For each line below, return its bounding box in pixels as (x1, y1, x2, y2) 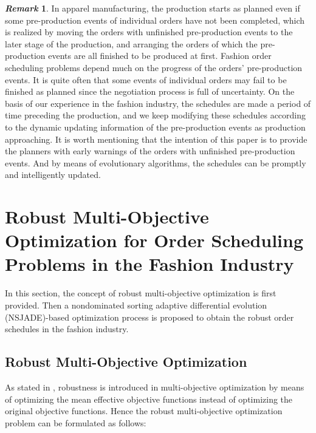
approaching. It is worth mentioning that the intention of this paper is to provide (5, 132, 307, 145)
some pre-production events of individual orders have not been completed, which (5, 13, 305, 26)
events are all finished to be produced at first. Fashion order (48, 49, 272, 62)
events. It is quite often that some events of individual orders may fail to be (5, 73, 287, 86)
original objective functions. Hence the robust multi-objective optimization (5, 404, 283, 417)
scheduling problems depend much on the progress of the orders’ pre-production (5, 61, 303, 73)
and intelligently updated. (5, 168, 101, 181)
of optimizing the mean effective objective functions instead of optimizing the (5, 392, 293, 405)
